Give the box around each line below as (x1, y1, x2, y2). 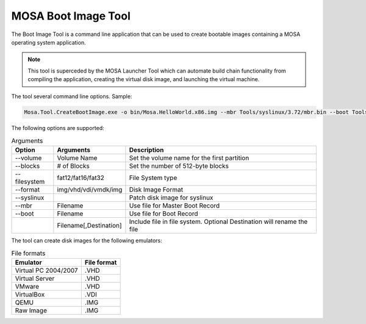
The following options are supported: (11, 124, 104, 132)
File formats (11, 249, 46, 257)
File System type (129, 174, 178, 182)
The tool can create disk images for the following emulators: (11, 237, 163, 244)
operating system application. (11, 38, 86, 46)
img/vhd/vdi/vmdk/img (57, 185, 123, 194)
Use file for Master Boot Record (129, 201, 220, 210)
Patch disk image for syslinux (129, 193, 213, 202)
